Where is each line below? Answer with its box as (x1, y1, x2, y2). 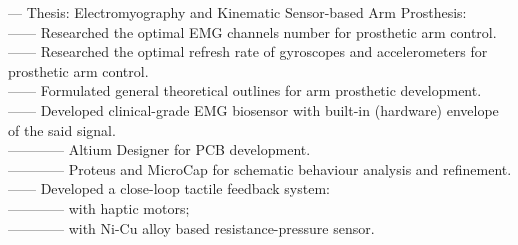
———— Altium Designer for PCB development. (8, 139, 311, 160)
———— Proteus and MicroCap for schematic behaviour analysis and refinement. (8, 158, 512, 179)
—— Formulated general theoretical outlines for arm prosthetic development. (8, 80, 482, 101)
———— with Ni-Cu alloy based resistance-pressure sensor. (8, 217, 375, 238)
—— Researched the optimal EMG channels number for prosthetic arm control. (8, 21, 497, 42)
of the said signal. (8, 119, 116, 140)
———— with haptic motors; (8, 197, 190, 218)
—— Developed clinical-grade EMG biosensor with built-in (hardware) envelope (8, 99, 499, 120)
